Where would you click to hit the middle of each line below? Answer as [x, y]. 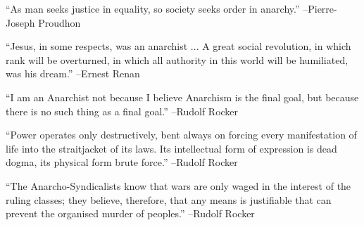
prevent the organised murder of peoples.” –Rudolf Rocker [130, 213]
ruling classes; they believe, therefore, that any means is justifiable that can [169, 199]
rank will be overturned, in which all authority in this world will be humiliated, [177, 59]
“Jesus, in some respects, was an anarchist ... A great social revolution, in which [178, 46]
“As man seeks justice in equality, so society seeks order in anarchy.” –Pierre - [171, 8]
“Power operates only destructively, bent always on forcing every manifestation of [181, 135]
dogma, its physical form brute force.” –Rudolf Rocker [122, 162]
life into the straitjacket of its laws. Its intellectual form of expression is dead [171, 148]
